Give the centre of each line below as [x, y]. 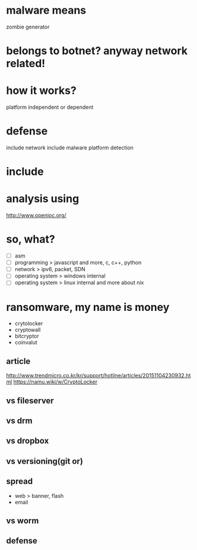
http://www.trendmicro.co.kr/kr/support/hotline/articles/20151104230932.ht [99, 376]
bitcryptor [27, 336]
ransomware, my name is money [88, 307]
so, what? [31, 239]
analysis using [43, 199]
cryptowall [28, 330]
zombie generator [28, 27]
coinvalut [26, 342]
